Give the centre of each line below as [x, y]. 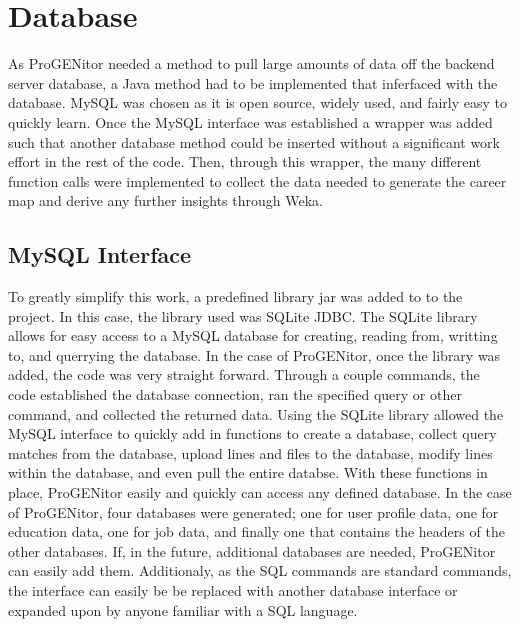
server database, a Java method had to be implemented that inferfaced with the [253, 82]
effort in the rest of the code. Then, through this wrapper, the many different [245, 161]
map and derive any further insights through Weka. [165, 200]
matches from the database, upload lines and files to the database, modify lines [250, 452]
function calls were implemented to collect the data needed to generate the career [257, 180]
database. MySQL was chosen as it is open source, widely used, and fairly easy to [258, 102]
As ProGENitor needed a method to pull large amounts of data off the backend [251, 63]
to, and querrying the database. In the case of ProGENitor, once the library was [254, 354]
